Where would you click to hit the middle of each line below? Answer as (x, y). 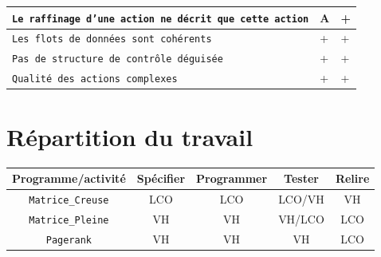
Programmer (232, 178)
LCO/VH (301, 198)
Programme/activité (69, 178)
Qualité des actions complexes (95, 79)
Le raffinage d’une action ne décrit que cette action (161, 19)
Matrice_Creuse (69, 200)
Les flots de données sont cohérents (112, 40)
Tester (301, 178)
